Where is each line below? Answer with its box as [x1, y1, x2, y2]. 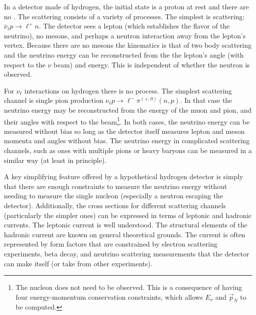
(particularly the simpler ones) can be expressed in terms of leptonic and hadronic [4, 210, 252, 220]
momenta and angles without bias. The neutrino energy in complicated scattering [4, 135, 250, 146]
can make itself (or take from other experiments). [4, 258, 153, 268]
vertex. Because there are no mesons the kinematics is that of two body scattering [4, 40, 252, 50]
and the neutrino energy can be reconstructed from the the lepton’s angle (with [4, 49, 244, 60]
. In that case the [180, 95, 232, 105]
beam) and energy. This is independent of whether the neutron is [53, 59, 250, 69]
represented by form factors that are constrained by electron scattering [4, 239, 218, 249]
